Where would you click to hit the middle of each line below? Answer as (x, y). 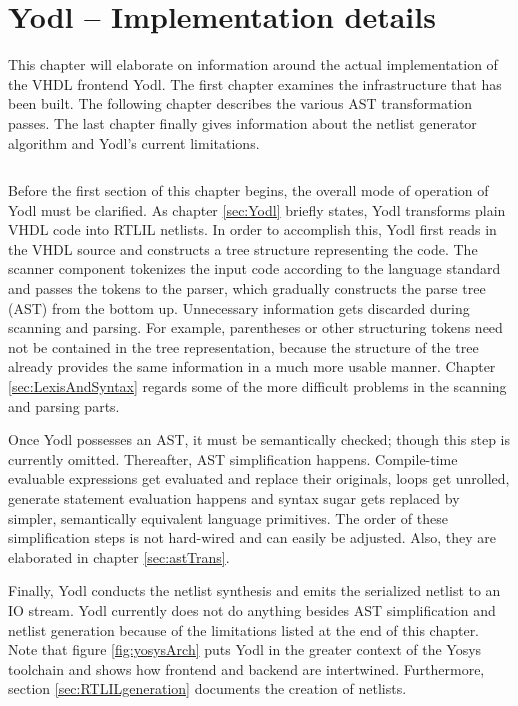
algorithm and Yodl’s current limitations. (134, 142)
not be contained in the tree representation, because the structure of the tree (243, 346)
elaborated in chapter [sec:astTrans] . (119, 556)
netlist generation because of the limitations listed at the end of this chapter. (244, 629)
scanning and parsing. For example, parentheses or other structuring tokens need (255, 327)
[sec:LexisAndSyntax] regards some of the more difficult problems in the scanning (257, 386)
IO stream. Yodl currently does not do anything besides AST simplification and (252, 609)
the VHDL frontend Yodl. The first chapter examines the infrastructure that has (255, 83)
